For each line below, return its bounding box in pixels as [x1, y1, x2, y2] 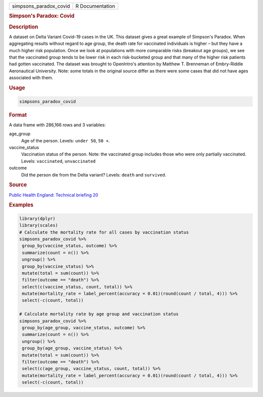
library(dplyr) [19, 216, 56, 221]
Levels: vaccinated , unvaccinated [21, 158, 96, 164]
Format [9, 111, 27, 118]
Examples [9, 201, 34, 208]
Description [9, 23, 38, 30]
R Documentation [75, 3, 115, 9]
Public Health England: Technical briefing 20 [9, 192, 98, 198]
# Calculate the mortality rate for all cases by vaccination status [19, 229, 189, 235]
